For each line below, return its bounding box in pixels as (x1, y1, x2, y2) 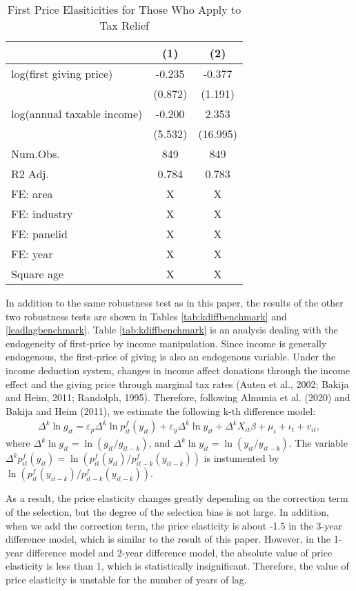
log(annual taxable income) (11, 106, 143, 122)
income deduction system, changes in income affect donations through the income (6, 362, 350, 377)
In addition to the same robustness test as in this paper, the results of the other (6, 295, 344, 309)
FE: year (11, 246, 53, 262)
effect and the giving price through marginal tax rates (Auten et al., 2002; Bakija (6, 376, 349, 391)
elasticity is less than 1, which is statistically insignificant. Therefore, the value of (6, 559, 349, 573)
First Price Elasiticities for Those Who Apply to (7, 1, 241, 17)
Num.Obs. (11, 146, 60, 162)
